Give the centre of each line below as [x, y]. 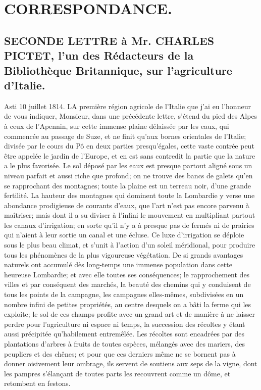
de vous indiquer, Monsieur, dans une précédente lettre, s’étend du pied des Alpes [131, 116]
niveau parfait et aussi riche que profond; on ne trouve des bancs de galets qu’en [128, 175]
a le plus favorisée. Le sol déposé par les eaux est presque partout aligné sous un [128, 165]
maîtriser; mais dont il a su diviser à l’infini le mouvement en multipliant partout [130, 215]
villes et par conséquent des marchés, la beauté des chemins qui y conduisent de [127, 284]
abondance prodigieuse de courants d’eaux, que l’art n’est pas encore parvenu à [127, 205]
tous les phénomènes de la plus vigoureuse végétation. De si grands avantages [124, 254]
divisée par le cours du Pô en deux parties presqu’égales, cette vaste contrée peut [129, 146]
